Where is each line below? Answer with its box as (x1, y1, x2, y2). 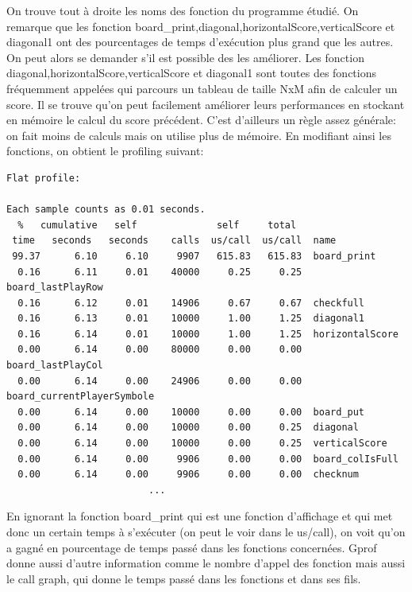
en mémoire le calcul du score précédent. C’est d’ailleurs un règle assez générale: (6, 111, 396, 128)
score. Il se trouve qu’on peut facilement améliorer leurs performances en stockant (6, 95, 405, 112)
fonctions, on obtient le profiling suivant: (6, 142, 204, 159)
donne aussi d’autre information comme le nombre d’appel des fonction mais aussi (6, 555, 406, 571)
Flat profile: (6, 172, 81, 184)
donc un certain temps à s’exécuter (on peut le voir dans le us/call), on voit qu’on (6, 524, 406, 539)
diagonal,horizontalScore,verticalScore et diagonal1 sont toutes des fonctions (6, 64, 376, 81)
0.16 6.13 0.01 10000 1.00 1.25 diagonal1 (17, 313, 365, 325)
